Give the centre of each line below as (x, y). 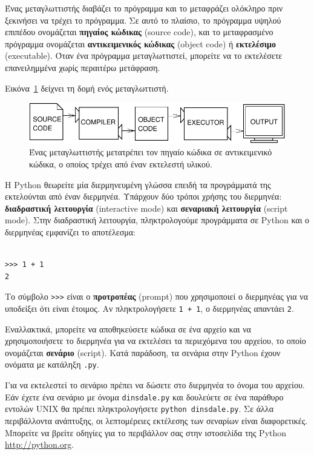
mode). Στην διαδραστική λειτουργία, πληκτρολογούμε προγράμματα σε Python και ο (157, 220)
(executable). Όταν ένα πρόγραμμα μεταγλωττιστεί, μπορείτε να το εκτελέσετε (144, 56)
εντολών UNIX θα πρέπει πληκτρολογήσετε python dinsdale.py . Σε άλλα (139, 409)
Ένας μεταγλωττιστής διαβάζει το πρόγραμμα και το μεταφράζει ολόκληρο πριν (144, 8)
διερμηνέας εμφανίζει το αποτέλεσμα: (70, 231)
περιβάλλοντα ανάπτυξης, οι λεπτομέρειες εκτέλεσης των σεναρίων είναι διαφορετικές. (156, 420)
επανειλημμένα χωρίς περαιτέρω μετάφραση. (83, 67)
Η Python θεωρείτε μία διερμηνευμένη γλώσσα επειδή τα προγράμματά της (138, 184)
